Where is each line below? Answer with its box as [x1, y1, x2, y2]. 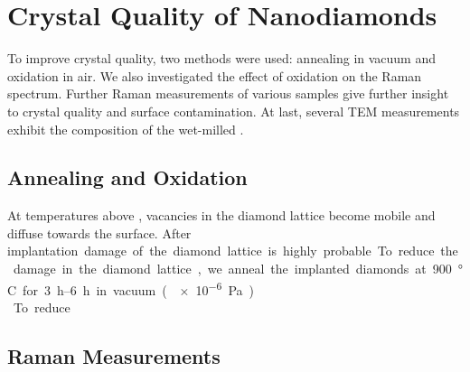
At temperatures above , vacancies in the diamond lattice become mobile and [7, 206, 436, 225]
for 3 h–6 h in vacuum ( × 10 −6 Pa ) [23, 277, 255, 299]
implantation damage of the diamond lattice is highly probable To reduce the [7, 241, 458, 260]
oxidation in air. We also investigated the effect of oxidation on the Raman [7, 66, 422, 85]
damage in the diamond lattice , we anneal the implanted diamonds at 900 [13, 259, 452, 278]
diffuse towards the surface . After [7, 223, 192, 242]
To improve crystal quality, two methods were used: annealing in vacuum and [7, 49, 437, 68]
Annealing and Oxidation [7, 163, 248, 191]
